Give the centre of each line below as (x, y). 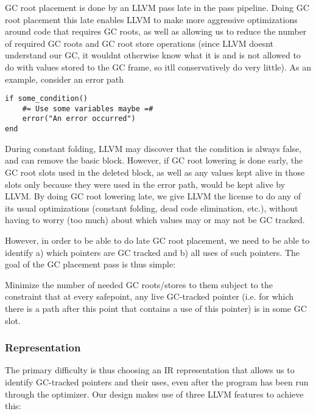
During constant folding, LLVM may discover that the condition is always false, (153, 148)
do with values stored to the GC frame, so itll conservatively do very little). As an (158, 67)
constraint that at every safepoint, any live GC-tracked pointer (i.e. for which (149, 296)
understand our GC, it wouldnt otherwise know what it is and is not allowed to (153, 55)
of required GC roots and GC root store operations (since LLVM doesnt (139, 43)
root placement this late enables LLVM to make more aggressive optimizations (151, 19)
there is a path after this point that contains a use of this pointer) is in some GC (156, 308)
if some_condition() (47, 99)
